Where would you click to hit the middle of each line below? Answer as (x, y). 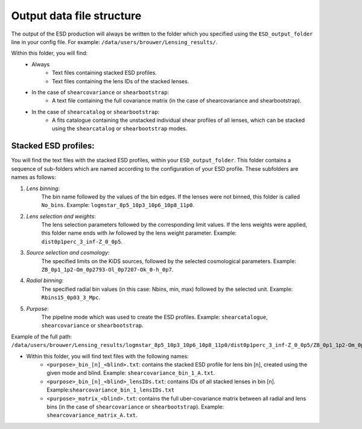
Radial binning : (45, 281)
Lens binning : (43, 188)
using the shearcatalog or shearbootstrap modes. (120, 129)
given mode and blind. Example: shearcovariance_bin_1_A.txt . (131, 373)
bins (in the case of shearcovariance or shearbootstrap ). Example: (135, 407)
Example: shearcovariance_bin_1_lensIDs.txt (111, 390)
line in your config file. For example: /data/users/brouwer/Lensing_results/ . (114, 42)
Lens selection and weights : (61, 216)
